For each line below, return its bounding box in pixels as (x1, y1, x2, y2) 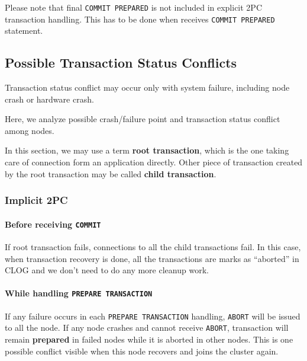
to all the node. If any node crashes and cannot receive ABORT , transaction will (5, 321, 289, 334)
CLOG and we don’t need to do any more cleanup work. (5, 264, 209, 276)
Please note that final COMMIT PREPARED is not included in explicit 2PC (5, 1, 263, 13)
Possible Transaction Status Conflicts (5, 53, 237, 72)
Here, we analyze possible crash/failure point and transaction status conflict (5, 113, 280, 125)
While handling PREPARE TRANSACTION (5, 287, 153, 299)
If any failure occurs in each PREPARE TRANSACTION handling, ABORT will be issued (5, 309, 300, 322)
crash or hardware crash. (5, 92, 94, 105)
